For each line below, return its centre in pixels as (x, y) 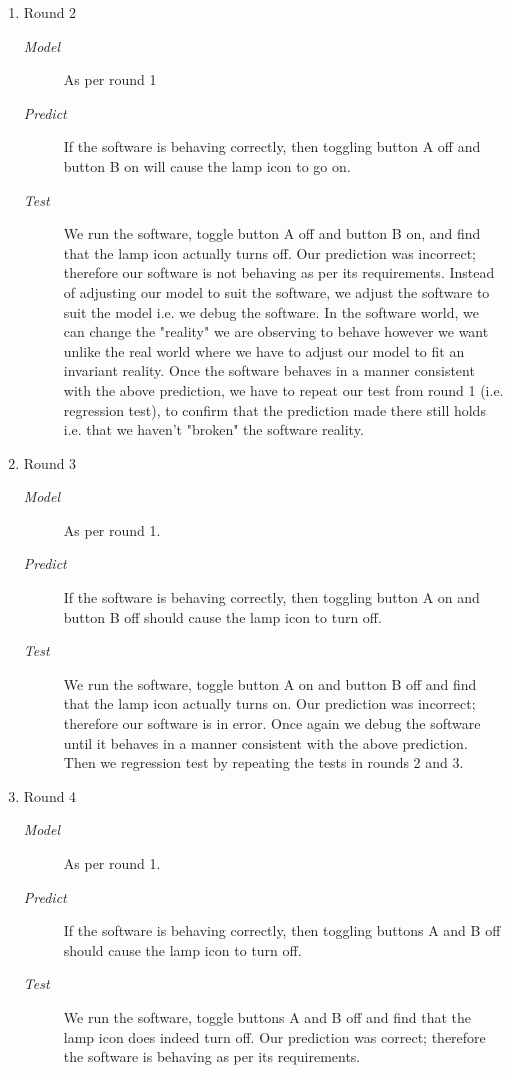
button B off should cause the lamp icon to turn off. (222, 616)
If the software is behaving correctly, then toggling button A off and (272, 146)
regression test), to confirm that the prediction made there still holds (274, 409)
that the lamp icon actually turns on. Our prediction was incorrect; (269, 703)
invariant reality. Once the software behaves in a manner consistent (269, 370)
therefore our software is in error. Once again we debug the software (272, 723)
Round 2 (50, 12)
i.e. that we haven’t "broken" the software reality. (213, 429)
